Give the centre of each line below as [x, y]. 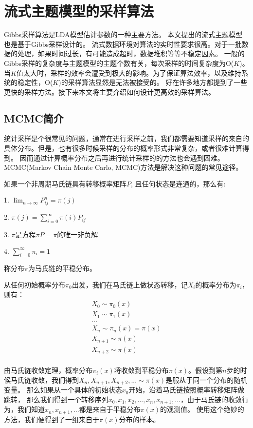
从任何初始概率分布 [35, 284]
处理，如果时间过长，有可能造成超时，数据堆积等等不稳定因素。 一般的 [131, 53]
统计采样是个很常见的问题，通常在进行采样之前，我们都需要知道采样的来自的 [126, 138]
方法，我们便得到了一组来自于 [52, 419]
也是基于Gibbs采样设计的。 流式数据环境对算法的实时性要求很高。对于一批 [123, 44]
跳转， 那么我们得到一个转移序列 [56, 399]
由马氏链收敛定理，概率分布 [48, 370]
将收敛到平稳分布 [141, 370]
